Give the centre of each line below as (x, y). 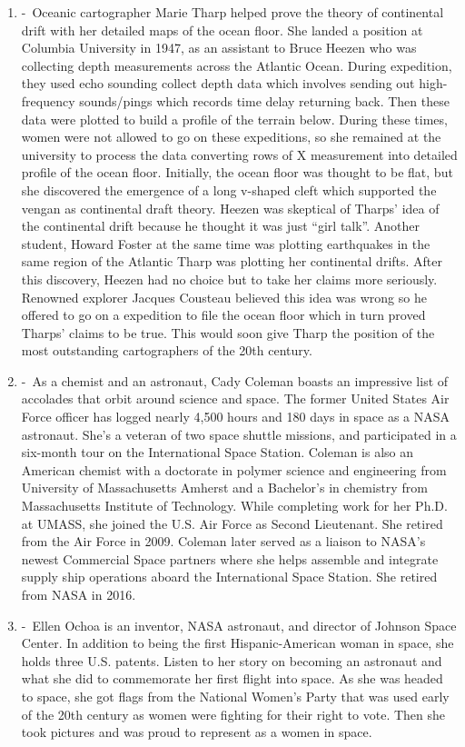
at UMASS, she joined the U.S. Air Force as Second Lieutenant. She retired (232, 523)
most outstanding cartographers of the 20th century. (167, 350)
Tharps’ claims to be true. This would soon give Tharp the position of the (228, 332)
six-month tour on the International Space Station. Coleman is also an (218, 452)
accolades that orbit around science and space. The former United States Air (235, 398)
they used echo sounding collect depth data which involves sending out (218, 83)
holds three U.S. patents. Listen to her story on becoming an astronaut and (232, 660)
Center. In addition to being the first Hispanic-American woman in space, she (237, 643)
